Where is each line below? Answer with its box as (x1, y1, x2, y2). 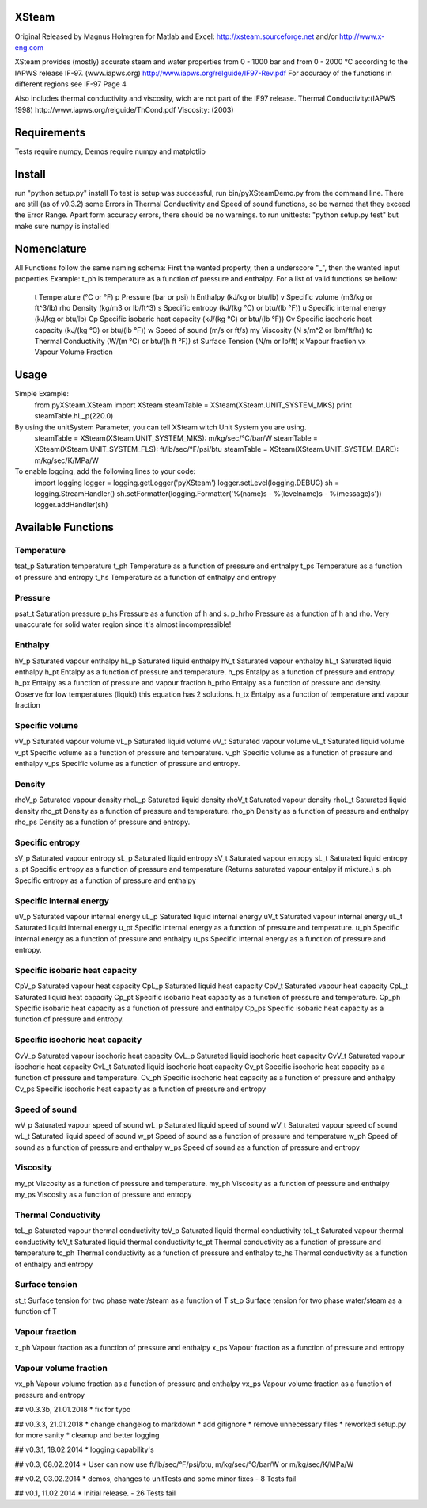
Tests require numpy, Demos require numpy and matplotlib (14, 147, 206, 156)
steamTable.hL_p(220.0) (34, 411, 114, 421)
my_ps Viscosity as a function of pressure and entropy (14, 1189, 192, 1200)
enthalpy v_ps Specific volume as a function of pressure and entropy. (14, 759, 240, 768)
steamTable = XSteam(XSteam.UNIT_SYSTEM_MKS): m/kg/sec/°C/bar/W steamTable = (34, 433, 318, 443)
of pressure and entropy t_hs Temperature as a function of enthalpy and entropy (14, 572, 277, 582)
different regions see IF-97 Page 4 (14, 79, 127, 89)
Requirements (14, 125, 86, 139)
